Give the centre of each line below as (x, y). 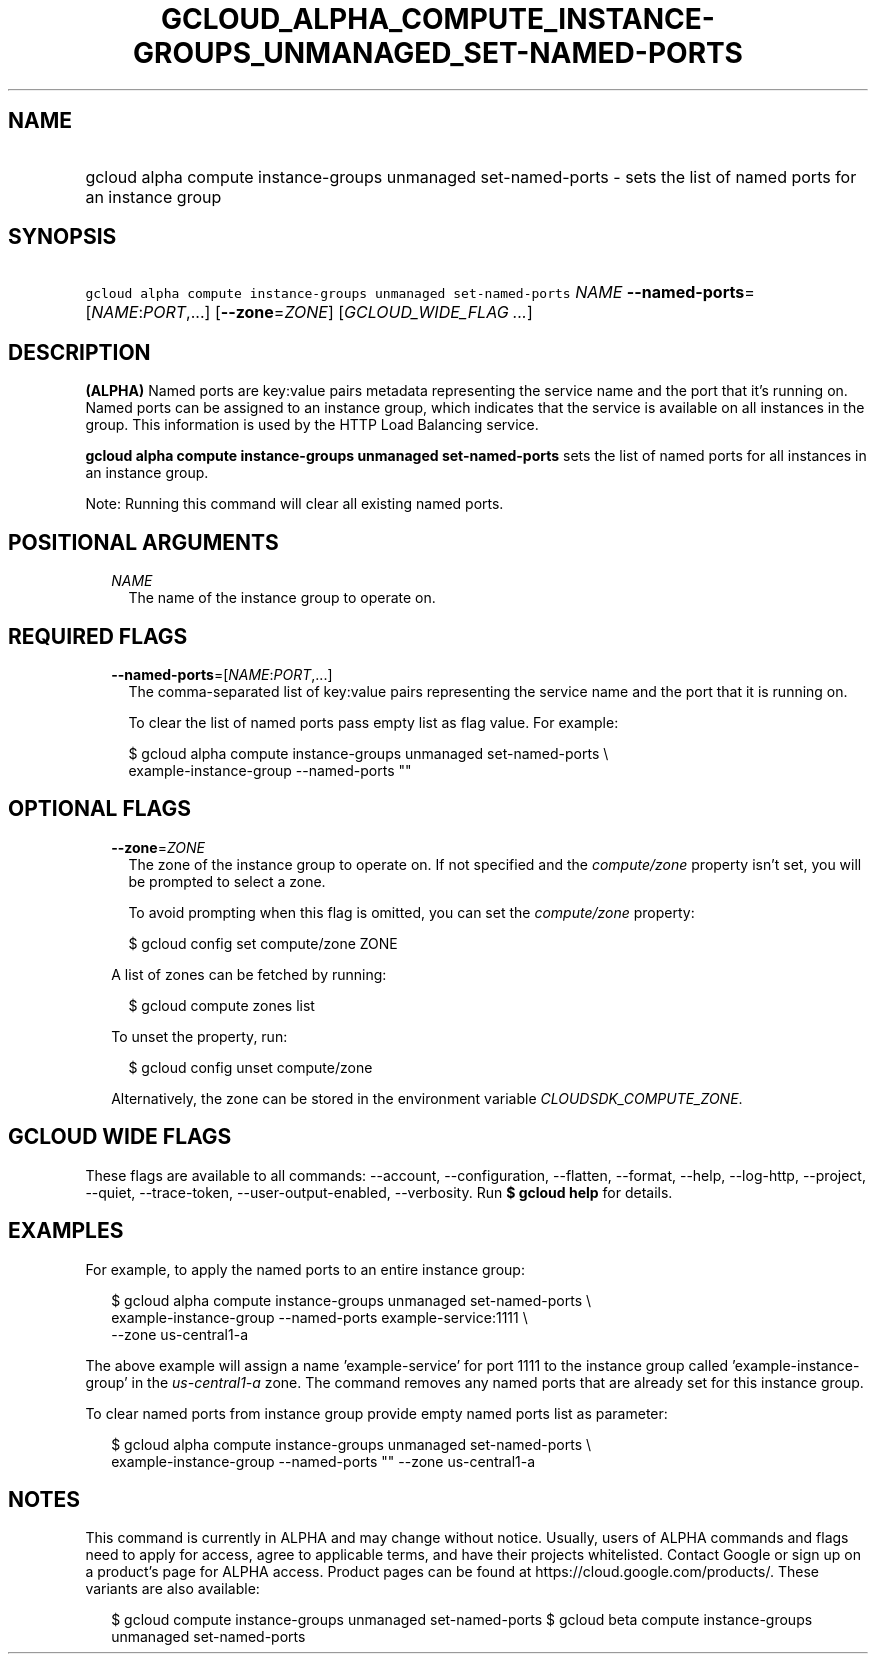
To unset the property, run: (199, 1036)
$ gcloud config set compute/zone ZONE (263, 943)
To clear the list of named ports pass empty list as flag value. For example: (373, 722)
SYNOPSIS (62, 237)
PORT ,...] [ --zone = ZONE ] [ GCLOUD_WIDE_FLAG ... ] (338, 312)
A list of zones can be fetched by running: (249, 974)
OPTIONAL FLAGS (99, 809)
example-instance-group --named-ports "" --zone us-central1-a (323, 1461)
